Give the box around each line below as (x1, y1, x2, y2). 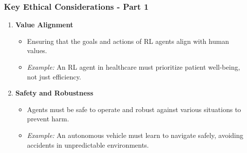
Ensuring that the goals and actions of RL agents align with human (27, 36, 229, 46)
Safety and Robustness (15, 88, 94, 98)
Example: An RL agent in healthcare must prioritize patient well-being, (27, 62, 240, 72)
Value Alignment (15, 19, 74, 30)
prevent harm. (27, 114, 69, 124)
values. (27, 45, 47, 56)
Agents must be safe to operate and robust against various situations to (27, 104, 241, 114)
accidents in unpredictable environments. (27, 139, 149, 150)
